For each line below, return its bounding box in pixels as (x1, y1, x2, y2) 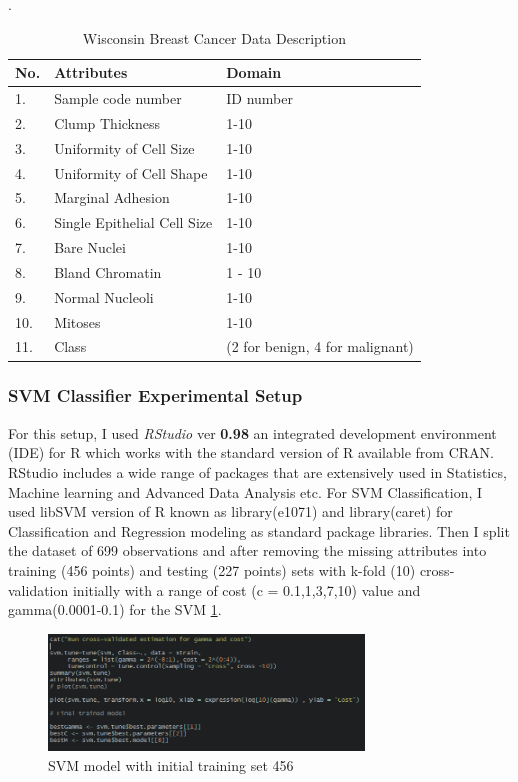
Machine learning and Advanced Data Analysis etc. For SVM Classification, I (8, 481, 483, 502)
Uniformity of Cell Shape (54, 162, 208, 183)
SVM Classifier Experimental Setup (8, 383, 303, 408)
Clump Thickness (54, 112, 161, 133)
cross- (419, 559, 455, 580)
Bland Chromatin (54, 261, 162, 282)
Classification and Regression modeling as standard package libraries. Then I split (8, 520, 510, 541)
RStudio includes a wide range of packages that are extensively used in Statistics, (8, 461, 507, 482)
